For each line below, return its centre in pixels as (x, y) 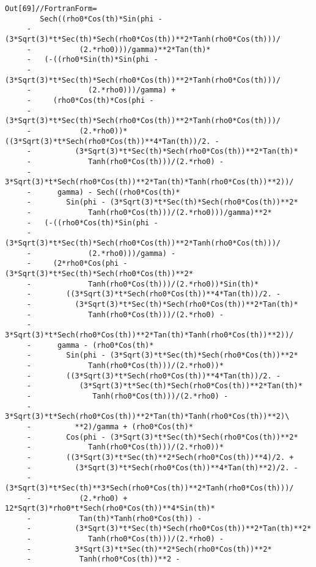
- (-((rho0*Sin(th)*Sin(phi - (92, 60)
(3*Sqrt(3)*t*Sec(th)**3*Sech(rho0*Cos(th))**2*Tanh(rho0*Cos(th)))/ (149, 488)
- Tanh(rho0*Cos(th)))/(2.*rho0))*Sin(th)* (143, 284)
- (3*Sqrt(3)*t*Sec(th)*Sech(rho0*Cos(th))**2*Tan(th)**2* (169, 529)
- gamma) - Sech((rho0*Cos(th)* (103, 192)
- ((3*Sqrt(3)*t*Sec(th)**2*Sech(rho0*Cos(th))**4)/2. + (160, 457)
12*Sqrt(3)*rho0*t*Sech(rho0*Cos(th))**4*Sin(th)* (110, 509)
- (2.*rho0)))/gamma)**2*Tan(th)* (119, 49)
